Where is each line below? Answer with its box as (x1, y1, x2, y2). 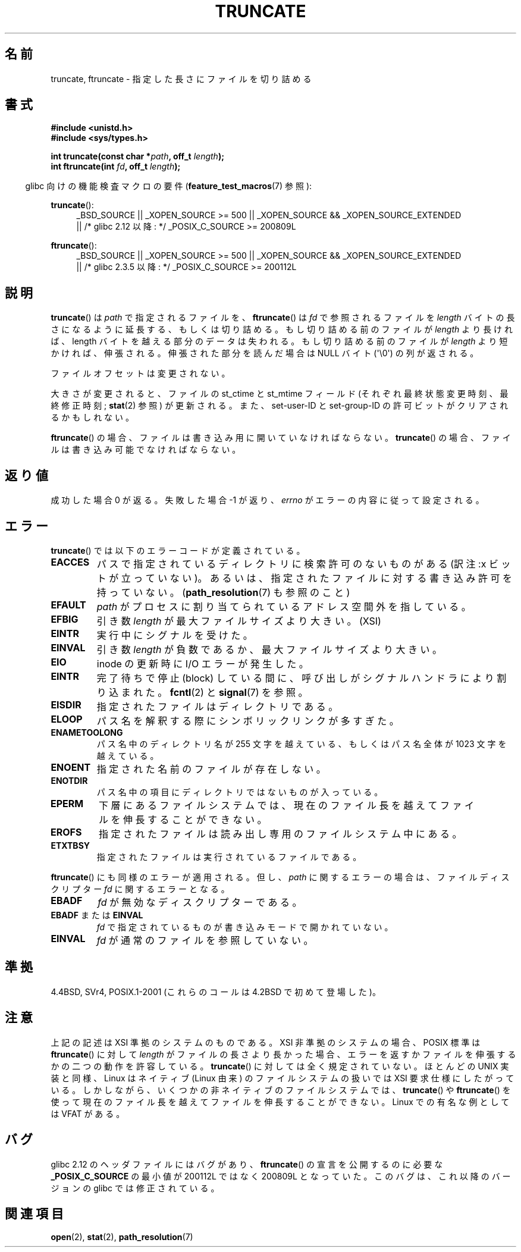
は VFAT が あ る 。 (51, 1108, 125, 1119)
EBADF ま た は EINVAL (51, 909, 143, 920)
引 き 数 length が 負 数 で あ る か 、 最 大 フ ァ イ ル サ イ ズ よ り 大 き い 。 (96, 643, 442, 655)
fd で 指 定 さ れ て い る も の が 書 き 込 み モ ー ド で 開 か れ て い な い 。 (96, 921, 393, 932)
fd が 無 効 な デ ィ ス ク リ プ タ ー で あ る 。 (98, 896, 302, 908)
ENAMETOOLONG (51, 727, 123, 738)
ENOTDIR (51, 775, 88, 786)
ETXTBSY (51, 840, 90, 851)
